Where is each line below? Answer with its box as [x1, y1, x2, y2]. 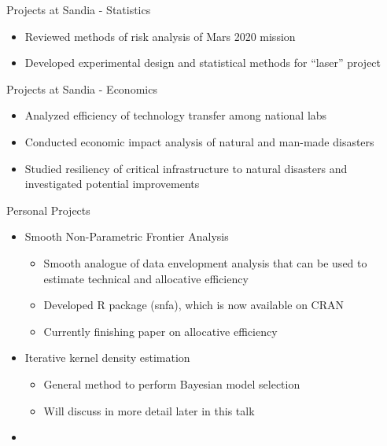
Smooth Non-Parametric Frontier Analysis [24, 228, 229, 245]
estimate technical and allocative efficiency [43, 270, 249, 286]
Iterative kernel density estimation [24, 349, 190, 366]
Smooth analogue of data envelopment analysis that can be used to [43, 254, 367, 271]
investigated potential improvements [24, 175, 200, 192]
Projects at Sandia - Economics [6, 80, 157, 97]
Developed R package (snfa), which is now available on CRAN [43, 297, 345, 313]
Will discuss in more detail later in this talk [43, 402, 255, 418]
